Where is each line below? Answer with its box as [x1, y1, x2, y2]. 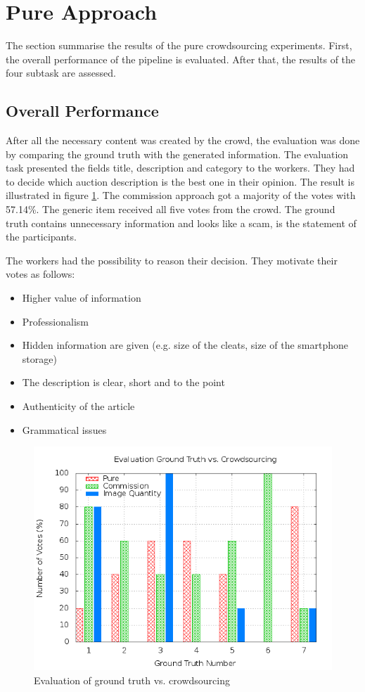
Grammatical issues [22, 422, 107, 437]
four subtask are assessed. [6, 65, 116, 80]
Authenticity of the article [22, 399, 135, 414]
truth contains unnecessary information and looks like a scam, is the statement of [6, 215, 357, 230]
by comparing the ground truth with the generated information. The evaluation [6, 146, 349, 161]
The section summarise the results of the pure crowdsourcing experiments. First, [6, 38, 352, 53]
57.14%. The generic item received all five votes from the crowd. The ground [6, 202, 335, 217]
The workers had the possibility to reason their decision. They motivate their [6, 252, 338, 267]
